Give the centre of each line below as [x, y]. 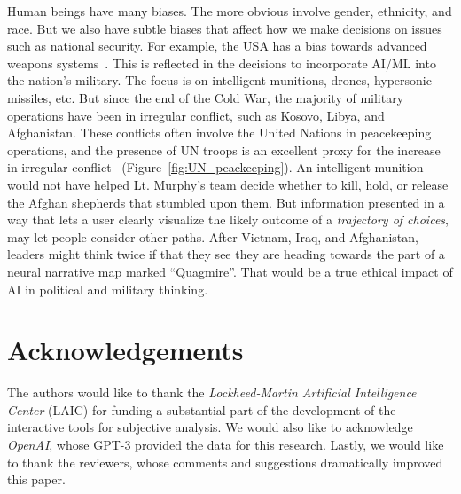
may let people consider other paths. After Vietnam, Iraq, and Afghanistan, [213, 236]
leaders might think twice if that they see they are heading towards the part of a [226, 254]
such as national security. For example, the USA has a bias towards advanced [217, 46]
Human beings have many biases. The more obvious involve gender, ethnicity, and [230, 11]
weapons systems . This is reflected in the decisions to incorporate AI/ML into [222, 63]
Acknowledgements [125, 350]
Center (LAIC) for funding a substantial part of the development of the [202, 409]
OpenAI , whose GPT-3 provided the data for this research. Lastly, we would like [226, 444]
